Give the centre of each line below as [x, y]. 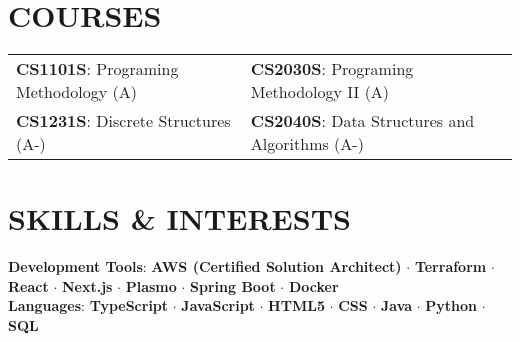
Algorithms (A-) [307, 144]
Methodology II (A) [320, 92]
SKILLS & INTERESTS [179, 218]
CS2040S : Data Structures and [362, 121]
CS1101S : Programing [97, 69]
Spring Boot [233, 285]
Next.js [87, 285]
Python [451, 305]
